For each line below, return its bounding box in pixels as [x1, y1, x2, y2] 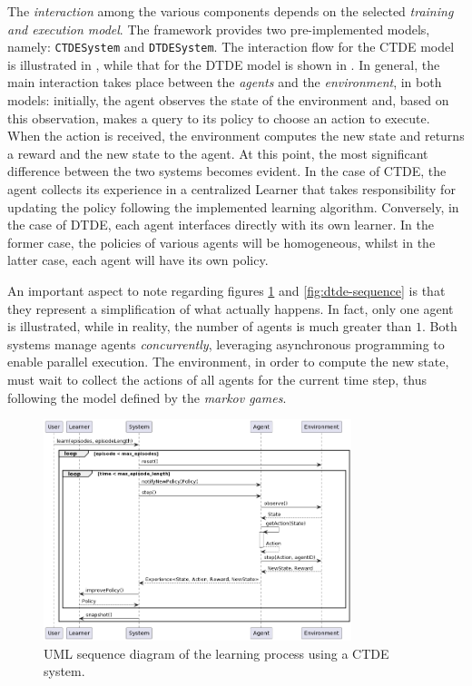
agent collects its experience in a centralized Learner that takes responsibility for [7, 180, 456, 198]
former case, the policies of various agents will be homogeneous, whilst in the [7, 232, 436, 251]
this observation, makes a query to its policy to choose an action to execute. [7, 108, 430, 127]
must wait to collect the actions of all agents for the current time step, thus [7, 369, 428, 388]
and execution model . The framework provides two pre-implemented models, [7, 19, 430, 38]
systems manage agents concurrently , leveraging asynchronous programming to [7, 334, 445, 353]
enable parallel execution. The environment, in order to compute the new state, [7, 352, 449, 371]
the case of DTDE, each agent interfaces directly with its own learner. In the [7, 215, 434, 234]
